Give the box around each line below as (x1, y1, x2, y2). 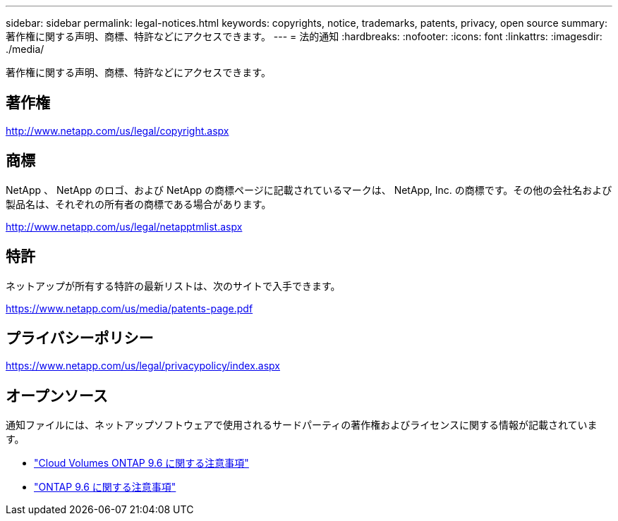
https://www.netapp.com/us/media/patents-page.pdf (6, 302, 253, 314)
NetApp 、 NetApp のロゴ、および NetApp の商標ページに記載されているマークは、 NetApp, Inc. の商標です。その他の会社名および (6, 183, 612, 196)
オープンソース (6, 386, 108, 405)
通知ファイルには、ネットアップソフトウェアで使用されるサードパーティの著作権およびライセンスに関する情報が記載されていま (6, 419, 598, 431)
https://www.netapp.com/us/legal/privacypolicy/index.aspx (6, 360, 280, 372)
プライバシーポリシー (6, 329, 154, 347)
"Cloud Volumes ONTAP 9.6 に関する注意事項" (34, 457, 249, 470)
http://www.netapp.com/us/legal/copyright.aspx (6, 124, 229, 137)
